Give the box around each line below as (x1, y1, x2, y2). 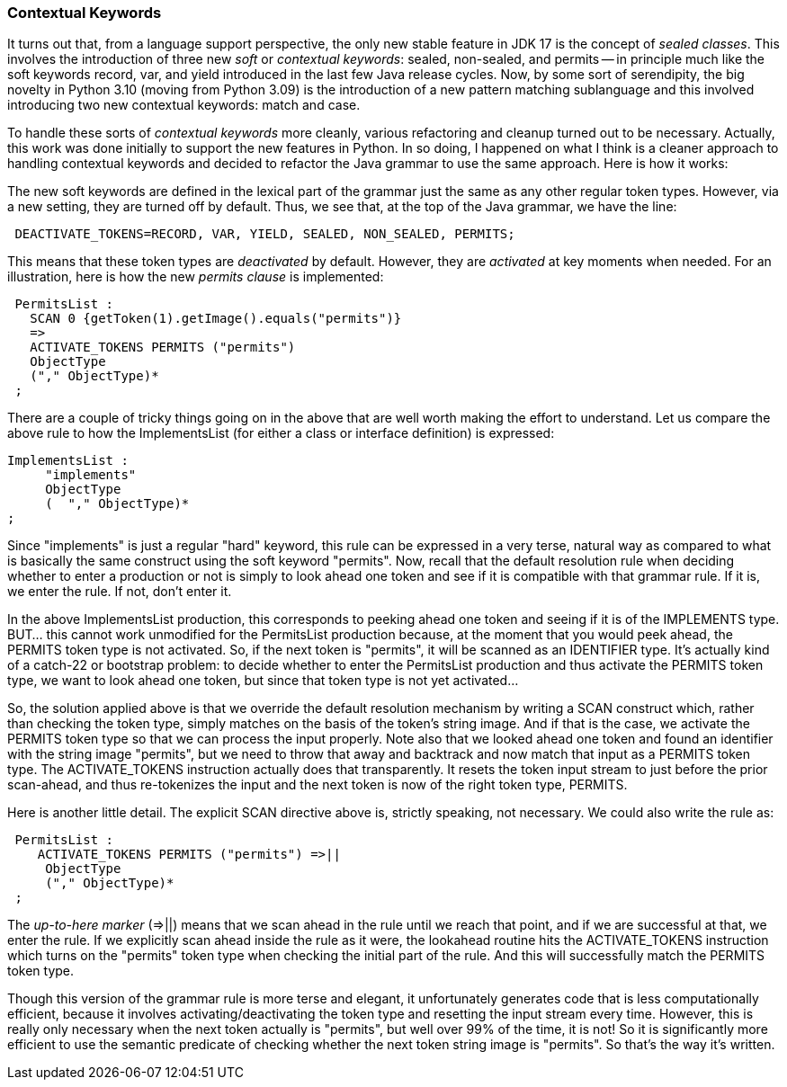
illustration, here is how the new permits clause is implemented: (7, 269, 384, 285)
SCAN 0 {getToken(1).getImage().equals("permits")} (30, 311, 402, 326)
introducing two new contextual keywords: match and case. (7, 97, 361, 113)
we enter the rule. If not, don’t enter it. (7, 584, 232, 600)
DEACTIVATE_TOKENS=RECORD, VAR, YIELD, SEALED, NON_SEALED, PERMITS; (14, 227, 515, 242)
